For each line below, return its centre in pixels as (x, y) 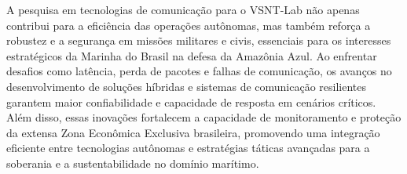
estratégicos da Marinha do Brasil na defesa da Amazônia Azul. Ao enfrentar (192, 55)
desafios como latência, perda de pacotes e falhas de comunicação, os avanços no (199, 71)
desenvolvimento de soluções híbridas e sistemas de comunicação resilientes (187, 86)
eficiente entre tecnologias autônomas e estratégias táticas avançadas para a (188, 148)
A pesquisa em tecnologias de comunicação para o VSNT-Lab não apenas (183, 9)
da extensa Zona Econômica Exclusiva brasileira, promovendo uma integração (193, 132)
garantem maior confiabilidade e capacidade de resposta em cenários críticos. (191, 101)
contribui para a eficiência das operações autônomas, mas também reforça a (189, 25)
